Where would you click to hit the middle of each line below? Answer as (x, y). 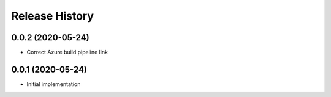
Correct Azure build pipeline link (67, 52)
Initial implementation (54, 84)
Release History (53, 16)
